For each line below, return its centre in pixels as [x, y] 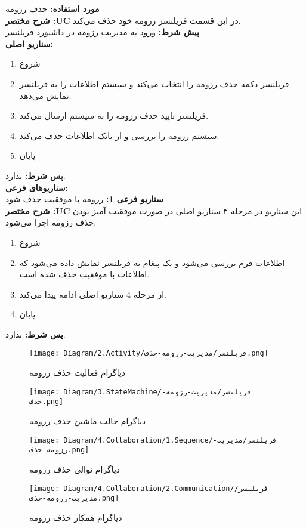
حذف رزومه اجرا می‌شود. [51, 222]
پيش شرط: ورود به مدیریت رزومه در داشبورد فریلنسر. [103, 32]
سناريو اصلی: [30, 43]
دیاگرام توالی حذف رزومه [75, 469]
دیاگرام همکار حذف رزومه [76, 517]
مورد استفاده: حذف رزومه [52, 8]
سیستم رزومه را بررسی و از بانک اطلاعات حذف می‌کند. [119, 135]
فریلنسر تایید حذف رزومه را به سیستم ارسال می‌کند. [114, 115]
